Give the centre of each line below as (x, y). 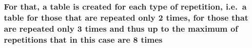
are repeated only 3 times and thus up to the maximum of (121, 28)
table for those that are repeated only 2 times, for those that (126, 17)
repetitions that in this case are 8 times (83, 39)
